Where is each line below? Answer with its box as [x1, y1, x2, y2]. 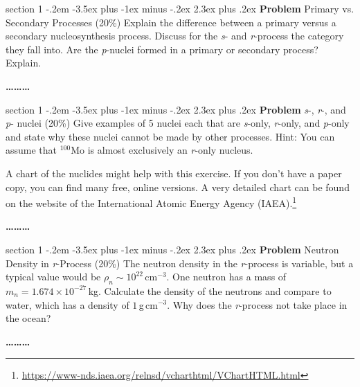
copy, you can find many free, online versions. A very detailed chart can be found [6, 179, 350, 194]
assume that [6, 143, 57, 157]
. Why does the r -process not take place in [167, 297, 348, 312]
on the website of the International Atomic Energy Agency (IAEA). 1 [6, 194, 297, 210]
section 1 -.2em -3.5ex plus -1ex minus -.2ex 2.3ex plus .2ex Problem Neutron [6, 242, 339, 256]
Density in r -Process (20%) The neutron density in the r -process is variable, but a [6, 255, 354, 270]
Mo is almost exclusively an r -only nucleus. [71, 143, 253, 157]
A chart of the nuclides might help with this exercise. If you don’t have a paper [6, 165, 342, 180]
